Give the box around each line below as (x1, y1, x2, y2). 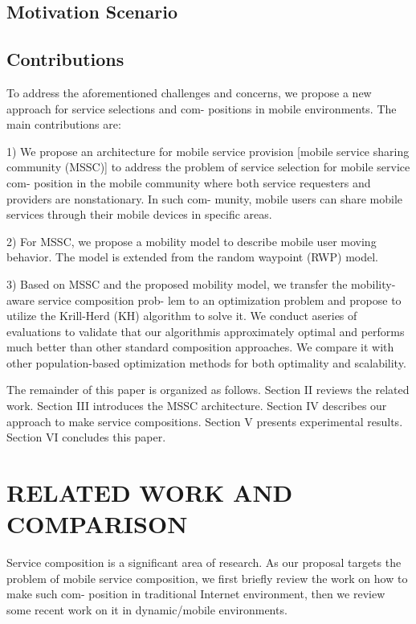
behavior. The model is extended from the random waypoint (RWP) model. (6, 248, 378, 265)
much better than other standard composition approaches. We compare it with (6, 339, 394, 355)
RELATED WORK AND (6, 476, 293, 509)
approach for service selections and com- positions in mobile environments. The (6, 100, 397, 117)
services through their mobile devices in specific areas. (6, 206, 272, 223)
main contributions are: (6, 116, 121, 133)
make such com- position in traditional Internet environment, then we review (6, 585, 385, 602)
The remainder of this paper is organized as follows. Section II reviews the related (6, 381, 410, 398)
